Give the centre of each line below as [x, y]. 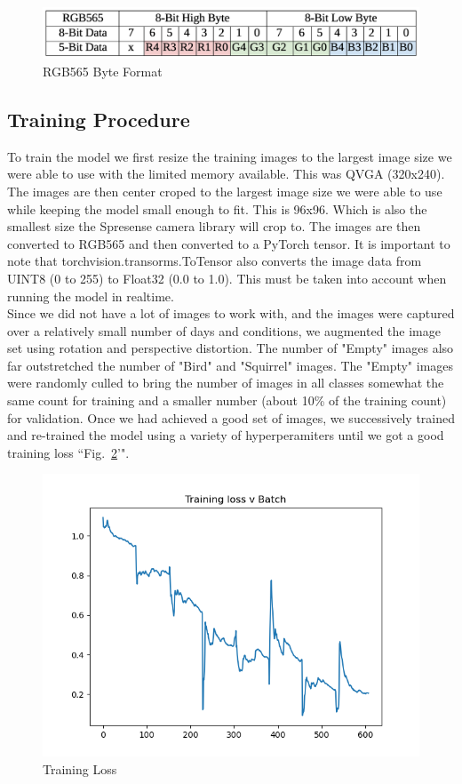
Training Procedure [99, 119]
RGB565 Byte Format [103, 71]
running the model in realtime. [91, 296]
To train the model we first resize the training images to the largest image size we [230, 156]
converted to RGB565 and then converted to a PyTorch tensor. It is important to [229, 243]
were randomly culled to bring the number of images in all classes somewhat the [226, 383]
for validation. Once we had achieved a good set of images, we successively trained [231, 417]
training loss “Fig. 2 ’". [68, 452]
